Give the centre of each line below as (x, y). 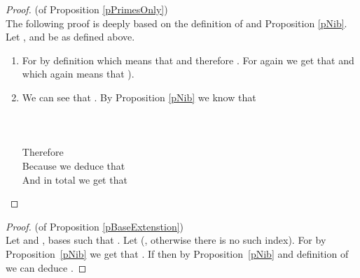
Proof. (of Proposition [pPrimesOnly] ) (87, 9)
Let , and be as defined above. (70, 37)
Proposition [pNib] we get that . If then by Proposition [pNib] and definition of (177, 253)
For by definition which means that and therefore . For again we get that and (188, 60)
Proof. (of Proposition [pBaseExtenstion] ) (95, 226)
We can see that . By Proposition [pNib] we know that (139, 97)
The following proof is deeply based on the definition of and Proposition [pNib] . (176, 23)
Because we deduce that (74, 165)
